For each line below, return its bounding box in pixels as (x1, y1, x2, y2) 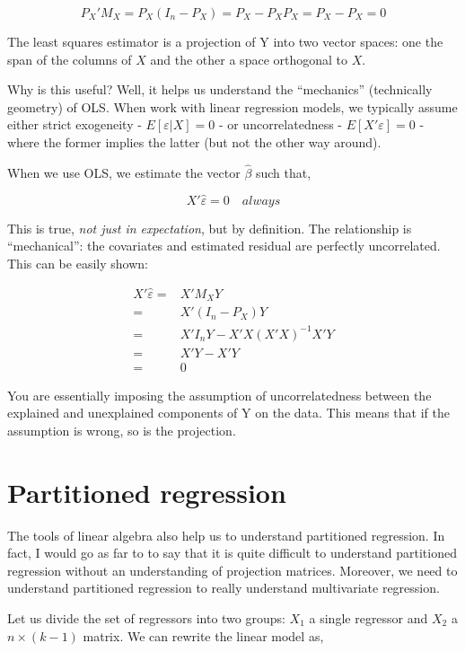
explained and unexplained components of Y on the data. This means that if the (7, 403, 450, 422)
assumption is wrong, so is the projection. (7, 420, 236, 439)
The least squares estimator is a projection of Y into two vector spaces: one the (7, 32, 443, 50)
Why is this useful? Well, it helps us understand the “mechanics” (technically (7, 80, 433, 99)
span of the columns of (7, 49, 132, 68)
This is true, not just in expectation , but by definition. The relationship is (7, 218, 412, 237)
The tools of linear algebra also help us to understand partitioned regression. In (7, 525, 445, 544)
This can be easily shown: (7, 253, 148, 272)
